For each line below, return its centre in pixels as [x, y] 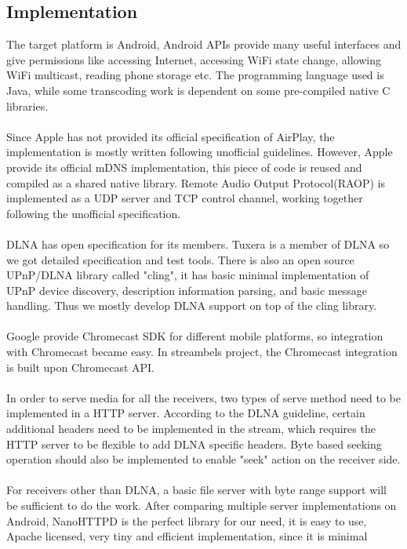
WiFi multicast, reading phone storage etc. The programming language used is [195, 75]
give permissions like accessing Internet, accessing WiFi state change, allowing [194, 59]
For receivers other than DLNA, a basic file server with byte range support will [196, 490]
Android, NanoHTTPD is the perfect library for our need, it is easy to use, [187, 520]
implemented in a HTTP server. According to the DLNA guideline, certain [186, 413]
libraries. [27, 105]
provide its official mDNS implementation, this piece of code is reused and [184, 167]
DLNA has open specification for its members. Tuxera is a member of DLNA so [198, 244]
